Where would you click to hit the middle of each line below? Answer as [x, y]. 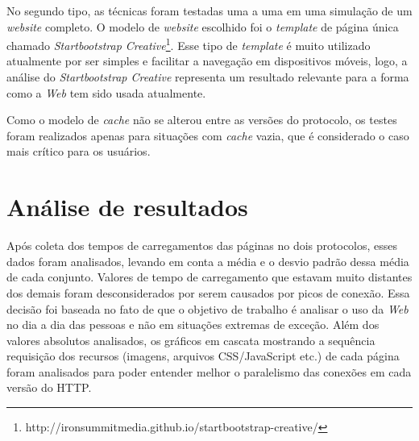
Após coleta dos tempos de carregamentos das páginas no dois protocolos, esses [202, 245]
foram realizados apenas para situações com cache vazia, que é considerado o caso [208, 135]
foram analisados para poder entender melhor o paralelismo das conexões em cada [209, 371]
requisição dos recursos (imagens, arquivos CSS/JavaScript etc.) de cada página [203, 356]
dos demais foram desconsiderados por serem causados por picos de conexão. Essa [208, 292]
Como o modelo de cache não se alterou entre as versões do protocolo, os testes [202, 120]
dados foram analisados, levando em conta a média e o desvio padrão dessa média [208, 261]
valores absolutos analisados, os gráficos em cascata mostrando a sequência [191, 340]
